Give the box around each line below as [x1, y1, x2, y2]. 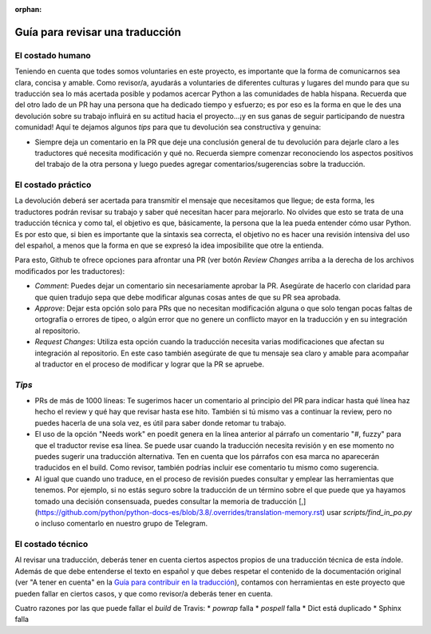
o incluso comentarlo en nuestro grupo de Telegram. [34, 519, 208, 529]
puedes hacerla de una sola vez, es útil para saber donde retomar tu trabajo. [34, 418, 287, 427]
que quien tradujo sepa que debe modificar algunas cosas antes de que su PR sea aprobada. [34, 292, 341, 302]
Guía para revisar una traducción [14, 25, 181, 39]
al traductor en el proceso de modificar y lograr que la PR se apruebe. [34, 359, 265, 369]
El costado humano [14, 50, 91, 61]
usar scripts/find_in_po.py [326, 507, 413, 517]
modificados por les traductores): [14, 266, 125, 275]
